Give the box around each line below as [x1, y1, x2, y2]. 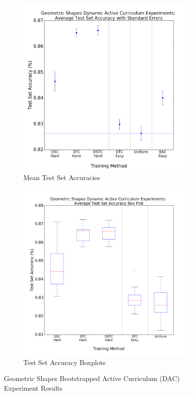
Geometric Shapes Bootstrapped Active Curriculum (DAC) [4, 373, 180, 383]
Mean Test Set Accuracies [23, 172, 100, 182]
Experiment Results [4, 382, 63, 393]
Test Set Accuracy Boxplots [23, 357, 106, 367]
